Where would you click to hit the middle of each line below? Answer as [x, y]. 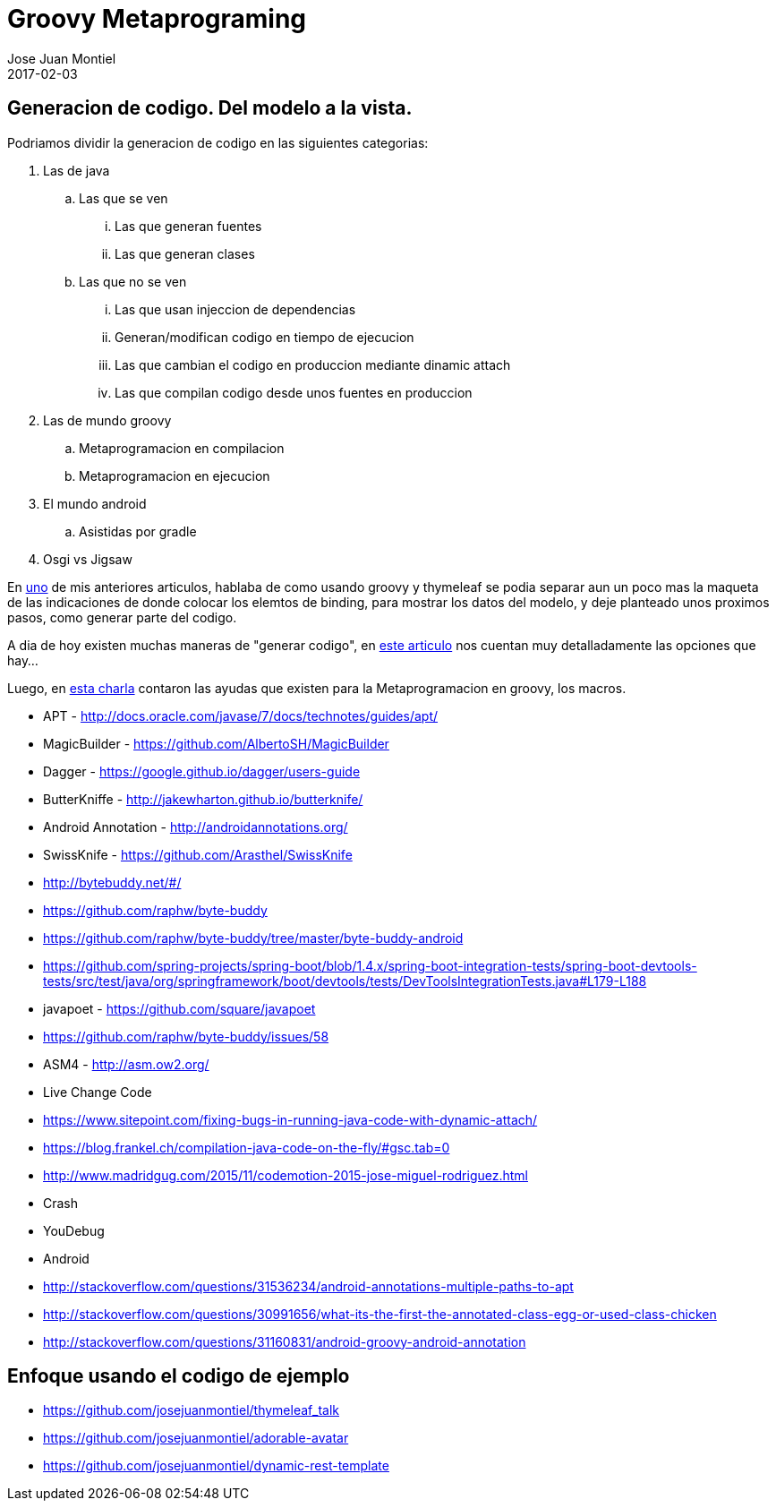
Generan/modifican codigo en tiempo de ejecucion [264, 337]
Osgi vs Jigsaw [88, 559]
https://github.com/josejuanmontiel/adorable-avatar [196, 1438]
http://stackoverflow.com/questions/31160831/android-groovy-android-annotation [285, 1341]
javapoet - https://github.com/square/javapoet [179, 1008]
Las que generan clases [185, 253]
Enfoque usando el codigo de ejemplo [179, 1376]
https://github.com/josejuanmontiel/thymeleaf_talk [192, 1410]
